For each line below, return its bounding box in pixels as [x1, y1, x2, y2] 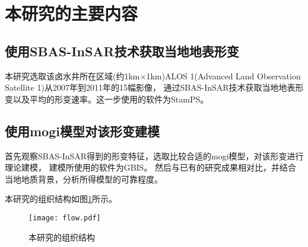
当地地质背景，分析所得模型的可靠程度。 [5, 172, 163, 185]
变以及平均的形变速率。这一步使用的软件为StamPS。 [5, 92, 209, 105]
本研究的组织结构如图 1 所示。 [5, 193, 117, 205]
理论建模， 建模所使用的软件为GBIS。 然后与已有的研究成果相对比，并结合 [5, 161, 297, 174]
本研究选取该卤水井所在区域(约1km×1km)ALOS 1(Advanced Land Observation [5, 69, 301, 82]
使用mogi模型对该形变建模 [5, 121, 160, 140]
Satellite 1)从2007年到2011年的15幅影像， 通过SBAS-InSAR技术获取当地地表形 [5, 81, 304, 94]
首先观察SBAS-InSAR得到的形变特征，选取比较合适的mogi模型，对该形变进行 [5, 149, 304, 162]
